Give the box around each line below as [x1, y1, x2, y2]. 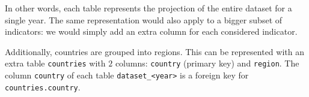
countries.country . [5, 80, 81, 93]
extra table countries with [5, 57, 106, 69]
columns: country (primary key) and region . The [115, 57, 299, 69]
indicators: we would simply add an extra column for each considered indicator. [5, 25, 298, 38]
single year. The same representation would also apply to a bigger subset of [5, 13, 283, 26]
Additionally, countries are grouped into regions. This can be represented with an [5, 45, 304, 57]
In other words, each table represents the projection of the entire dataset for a [5, 2, 292, 14]
